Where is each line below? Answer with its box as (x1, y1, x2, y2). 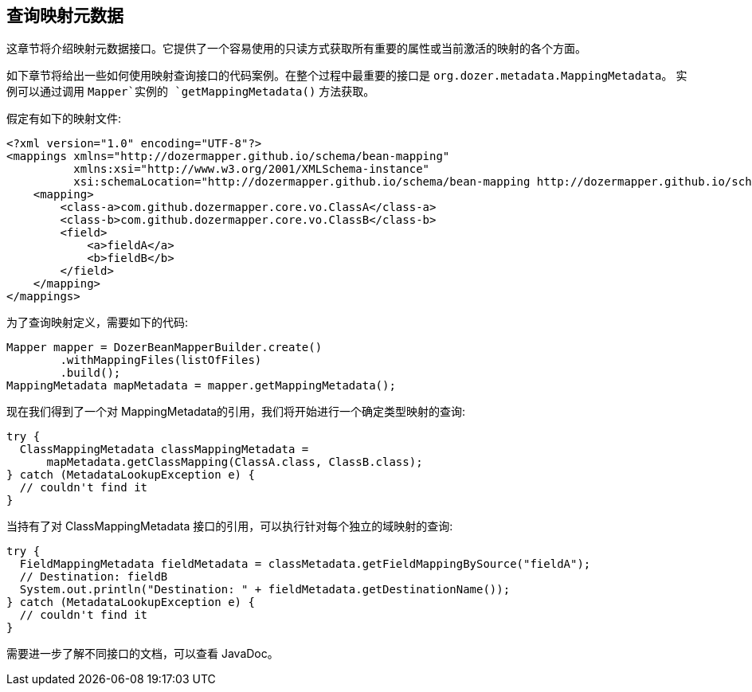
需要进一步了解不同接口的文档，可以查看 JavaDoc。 (6, 647, 279, 661)
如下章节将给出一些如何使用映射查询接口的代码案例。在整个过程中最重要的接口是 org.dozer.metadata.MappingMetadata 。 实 (6, 68, 687, 83)
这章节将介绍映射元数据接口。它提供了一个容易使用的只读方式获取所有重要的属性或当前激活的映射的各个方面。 (6, 41, 586, 56)
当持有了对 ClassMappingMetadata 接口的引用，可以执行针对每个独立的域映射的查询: (6, 519, 453, 534)
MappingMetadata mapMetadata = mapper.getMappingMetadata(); (6, 379, 396, 393)
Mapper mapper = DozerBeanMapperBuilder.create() (6, 341, 323, 354)
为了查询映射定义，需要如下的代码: (6, 315, 189, 330)
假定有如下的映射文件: (6, 111, 122, 126)
